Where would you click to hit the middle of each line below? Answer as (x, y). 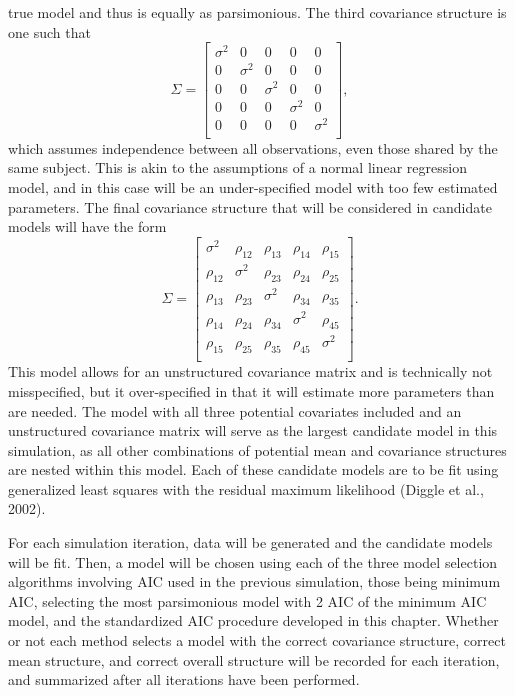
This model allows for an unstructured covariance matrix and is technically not (250, 371)
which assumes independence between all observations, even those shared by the (253, 147)
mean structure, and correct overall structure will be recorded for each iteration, (254, 659)
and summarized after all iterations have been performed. (184, 679)
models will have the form (87, 226)
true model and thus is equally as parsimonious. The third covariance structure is (257, 12)
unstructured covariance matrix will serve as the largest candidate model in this (253, 430)
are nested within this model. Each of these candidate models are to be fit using (253, 469)
